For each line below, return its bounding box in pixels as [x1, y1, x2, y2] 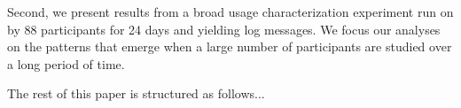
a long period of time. [7, 54, 125, 73]
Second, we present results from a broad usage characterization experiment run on [7, 3, 454, 20]
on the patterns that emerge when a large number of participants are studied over [7, 37, 452, 56]
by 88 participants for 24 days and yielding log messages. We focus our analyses [7, 19, 441, 38]
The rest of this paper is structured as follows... [7, 84, 265, 103]
